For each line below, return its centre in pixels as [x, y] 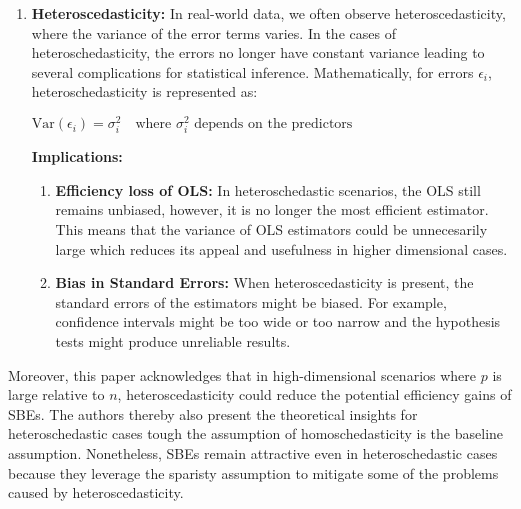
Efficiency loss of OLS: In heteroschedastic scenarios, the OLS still [268, 189]
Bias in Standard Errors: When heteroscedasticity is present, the [264, 282]
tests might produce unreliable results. [173, 340]
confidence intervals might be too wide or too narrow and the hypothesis [278, 321]
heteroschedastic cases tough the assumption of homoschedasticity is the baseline [256, 433]
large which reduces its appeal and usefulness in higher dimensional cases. [281, 248]
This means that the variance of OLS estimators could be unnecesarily [271, 228]
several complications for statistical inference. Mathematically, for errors [252, 71]
